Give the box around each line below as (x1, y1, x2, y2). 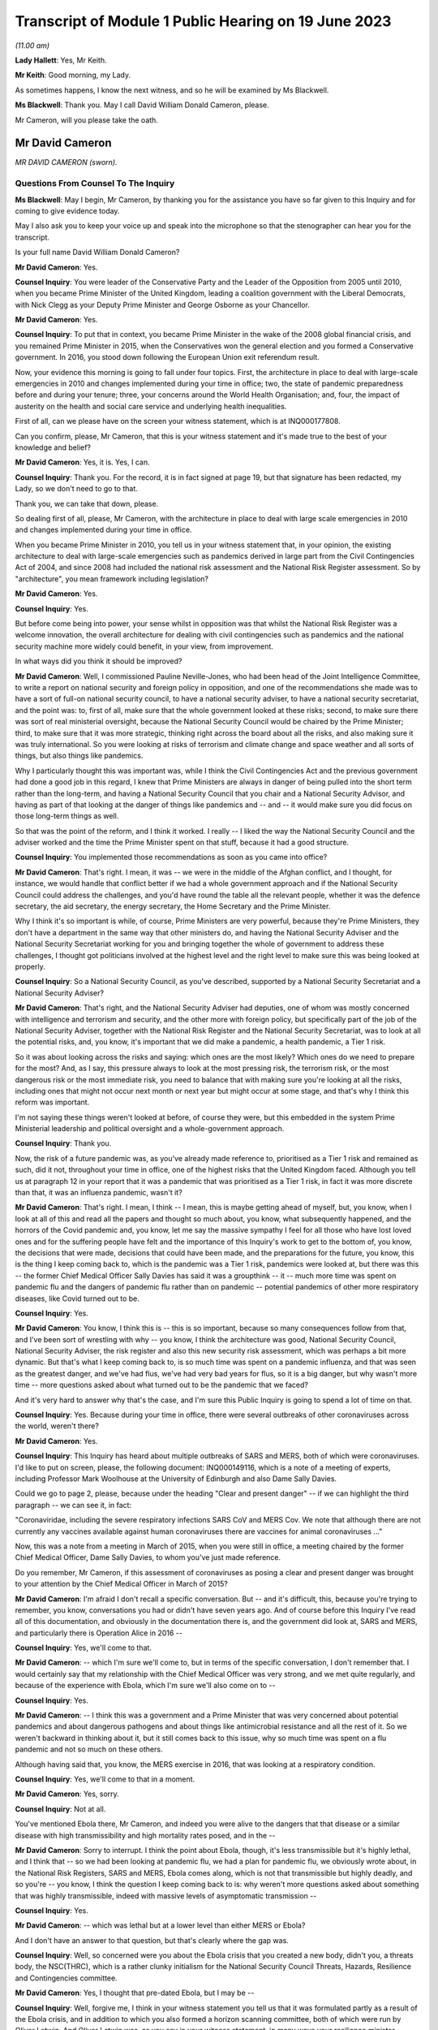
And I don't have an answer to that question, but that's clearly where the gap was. (15, 1935, 290, 1945)
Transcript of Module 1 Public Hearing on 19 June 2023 (15, 12, 392, 30)
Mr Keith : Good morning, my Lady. (15, 70, 131, 80)
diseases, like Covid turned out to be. (15, 1294, 140, 1303)
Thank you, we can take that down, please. (15, 499, 159, 508)
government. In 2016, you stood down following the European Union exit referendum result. (15, 352, 320, 362)
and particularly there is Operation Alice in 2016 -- (15, 1628, 182, 1638)
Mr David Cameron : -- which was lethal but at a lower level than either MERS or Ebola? (15, 1920, 306, 1930)
